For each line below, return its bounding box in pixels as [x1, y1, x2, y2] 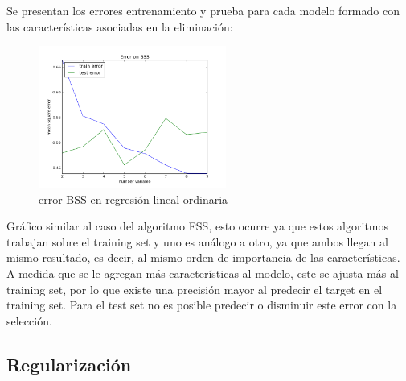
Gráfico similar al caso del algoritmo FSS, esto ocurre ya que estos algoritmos [6, 217, 389, 234]
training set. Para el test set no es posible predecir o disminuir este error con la [6, 296, 397, 313]
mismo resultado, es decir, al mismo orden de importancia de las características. [6, 249, 400, 266]
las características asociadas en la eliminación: [6, 18, 233, 35]
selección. [6, 312, 52, 329]
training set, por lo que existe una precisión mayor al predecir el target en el [6, 280, 383, 297]
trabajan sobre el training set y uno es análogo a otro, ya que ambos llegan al [6, 233, 388, 250]
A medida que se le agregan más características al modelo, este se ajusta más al [6, 264, 399, 281]
